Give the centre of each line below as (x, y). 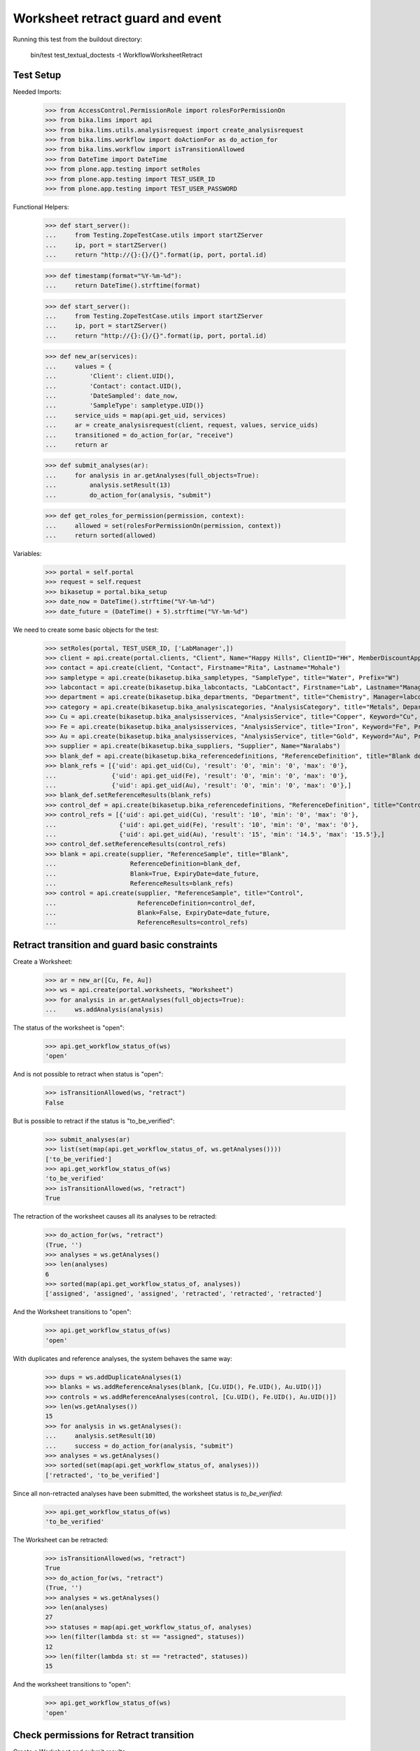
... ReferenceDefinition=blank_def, (143, 864)
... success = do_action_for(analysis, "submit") (139, 1446)
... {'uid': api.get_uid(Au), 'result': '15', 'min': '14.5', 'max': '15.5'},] (215, 834)
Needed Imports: (37, 92)
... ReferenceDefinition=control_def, (150, 903)
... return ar (77, 444)
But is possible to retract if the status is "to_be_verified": (94, 1121)
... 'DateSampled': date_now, (112, 395)
